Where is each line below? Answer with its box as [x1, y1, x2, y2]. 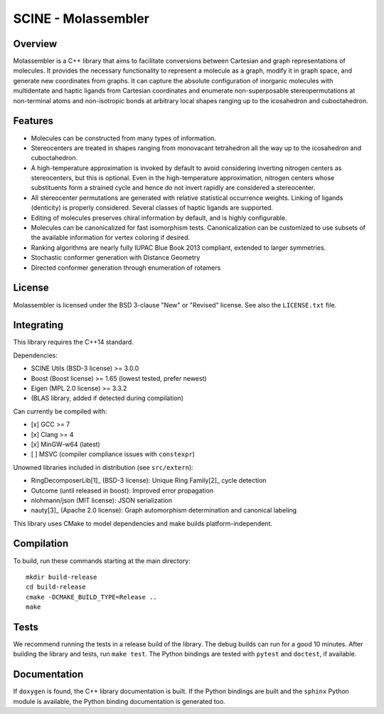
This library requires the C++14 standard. [13, 338, 134, 347]
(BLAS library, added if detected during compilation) [31, 394, 184, 402]
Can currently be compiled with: [13, 406, 107, 416]
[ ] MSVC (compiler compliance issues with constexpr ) [31, 450, 196, 458]
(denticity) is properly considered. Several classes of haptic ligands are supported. [31, 204, 274, 212]
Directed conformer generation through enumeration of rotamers [31, 263, 221, 272]
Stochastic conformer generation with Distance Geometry [31, 253, 201, 262]
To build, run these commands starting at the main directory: [13, 556, 191, 565]
